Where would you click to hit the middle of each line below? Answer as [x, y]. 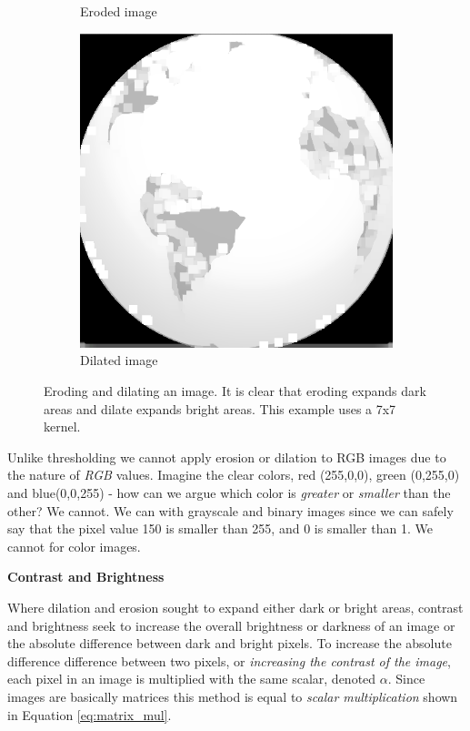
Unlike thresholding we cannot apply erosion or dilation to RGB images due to [227, 457]
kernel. [62, 426]
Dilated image [119, 360]
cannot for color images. [74, 546]
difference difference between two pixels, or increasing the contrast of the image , [229, 660]
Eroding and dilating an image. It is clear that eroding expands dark [235, 391]
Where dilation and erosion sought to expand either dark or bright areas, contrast [235, 607]
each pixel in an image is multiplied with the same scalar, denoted [192, 679]
